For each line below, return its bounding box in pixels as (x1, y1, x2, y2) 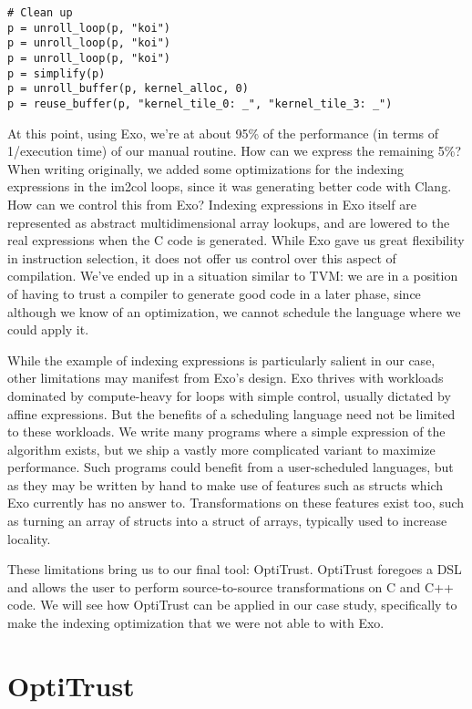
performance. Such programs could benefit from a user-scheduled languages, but (7, 457, 454, 477)
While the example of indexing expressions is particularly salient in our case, (7, 350, 436, 369)
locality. (7, 529, 51, 548)
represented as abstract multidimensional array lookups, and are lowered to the (7, 212, 450, 231)
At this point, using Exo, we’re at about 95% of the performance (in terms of (7, 123, 439, 142)
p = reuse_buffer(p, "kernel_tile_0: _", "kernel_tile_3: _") (7, 97, 393, 110)
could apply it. (7, 320, 89, 339)
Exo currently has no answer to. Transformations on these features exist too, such (7, 493, 465, 512)
